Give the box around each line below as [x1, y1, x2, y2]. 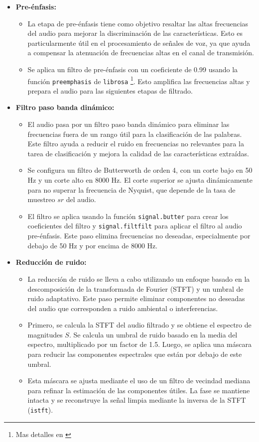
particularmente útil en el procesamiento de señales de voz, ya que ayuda [27, 37, 251, 48]
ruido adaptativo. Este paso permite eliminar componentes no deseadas [27, 293, 245, 304]
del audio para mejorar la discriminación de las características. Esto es [27, 28, 243, 38]
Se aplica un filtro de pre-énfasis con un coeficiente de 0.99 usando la [27, 64, 238, 74]
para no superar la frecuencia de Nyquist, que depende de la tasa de [27, 184, 236, 195]
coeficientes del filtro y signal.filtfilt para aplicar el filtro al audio [27, 221, 242, 231]
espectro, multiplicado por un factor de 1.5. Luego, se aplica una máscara [27, 339, 252, 349]
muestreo [27, 194, 55, 205]
